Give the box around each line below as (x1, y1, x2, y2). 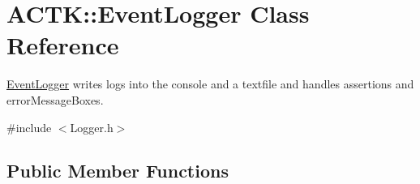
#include (6, 118, 52, 135)
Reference (6, 28, 119, 62)
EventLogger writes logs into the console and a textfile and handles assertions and (6, 75, 414, 92)
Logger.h (70, 118, 114, 135)
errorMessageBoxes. (6, 91, 104, 108)
